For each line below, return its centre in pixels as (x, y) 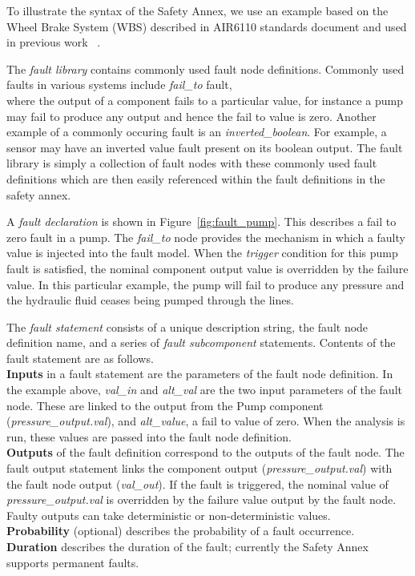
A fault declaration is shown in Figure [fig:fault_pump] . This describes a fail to (201, 222)
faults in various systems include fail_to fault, (119, 85)
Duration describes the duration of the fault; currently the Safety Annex (187, 546)
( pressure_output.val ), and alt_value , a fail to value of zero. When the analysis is (206, 421)
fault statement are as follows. (80, 358)
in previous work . (54, 42)
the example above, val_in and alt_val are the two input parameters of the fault (204, 390)
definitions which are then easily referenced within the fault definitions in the (196, 178)
